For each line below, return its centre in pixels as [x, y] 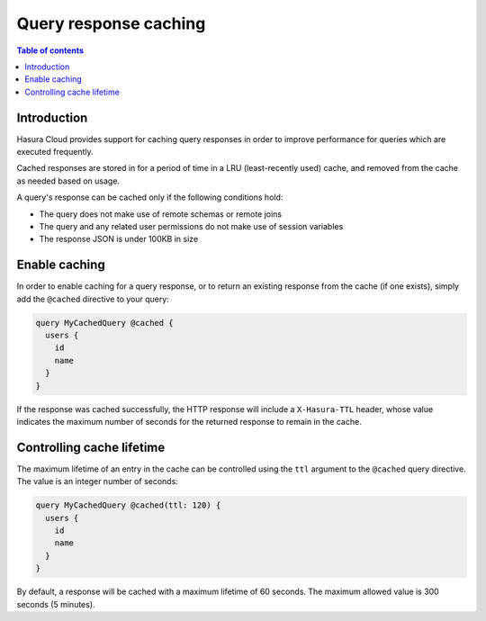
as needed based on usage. [68, 181]
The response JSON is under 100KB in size [119, 239]
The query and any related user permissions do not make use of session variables [191, 226]
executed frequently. [55, 152]
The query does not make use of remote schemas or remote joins [161, 214]
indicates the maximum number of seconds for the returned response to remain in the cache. [189, 421]
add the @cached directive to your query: [93, 299]
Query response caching [111, 23]
